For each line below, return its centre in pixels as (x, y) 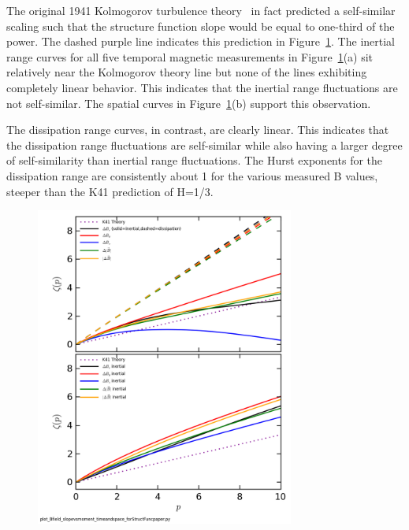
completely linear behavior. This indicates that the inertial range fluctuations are (202, 87)
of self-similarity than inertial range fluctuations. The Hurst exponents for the (195, 160)
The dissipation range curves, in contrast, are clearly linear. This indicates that (198, 130)
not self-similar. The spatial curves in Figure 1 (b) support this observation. (189, 103)
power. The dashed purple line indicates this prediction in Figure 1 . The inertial (201, 41)
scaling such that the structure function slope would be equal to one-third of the (201, 26)
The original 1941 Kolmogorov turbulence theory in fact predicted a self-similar (201, 10)
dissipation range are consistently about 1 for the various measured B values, (192, 175)
